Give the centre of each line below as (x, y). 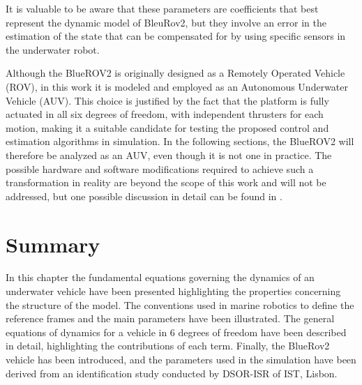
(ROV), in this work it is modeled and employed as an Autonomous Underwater (177, 86)
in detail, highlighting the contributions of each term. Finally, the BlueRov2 (168, 346)
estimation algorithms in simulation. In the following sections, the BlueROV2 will (180, 141)
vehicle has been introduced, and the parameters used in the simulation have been (181, 359)
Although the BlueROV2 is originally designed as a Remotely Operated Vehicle (175, 73)
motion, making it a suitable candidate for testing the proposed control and (167, 127)
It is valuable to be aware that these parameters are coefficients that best (162, 8)
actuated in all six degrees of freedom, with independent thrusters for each (165, 114)
